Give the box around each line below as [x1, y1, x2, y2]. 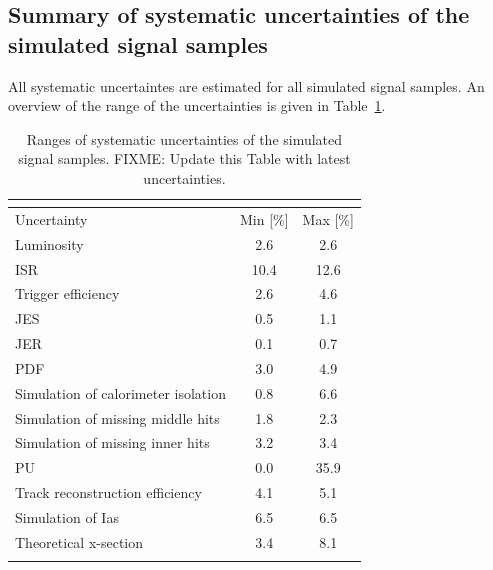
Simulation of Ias [15, 506, 119, 527]
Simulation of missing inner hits [15, 432, 210, 453]
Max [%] [302, 208, 354, 229]
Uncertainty [15, 208, 88, 229]
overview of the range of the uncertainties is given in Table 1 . [8, 95, 386, 116]
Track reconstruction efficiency [15, 482, 202, 503]
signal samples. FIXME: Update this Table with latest [18, 148, 351, 169]
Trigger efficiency [15, 283, 120, 304]
